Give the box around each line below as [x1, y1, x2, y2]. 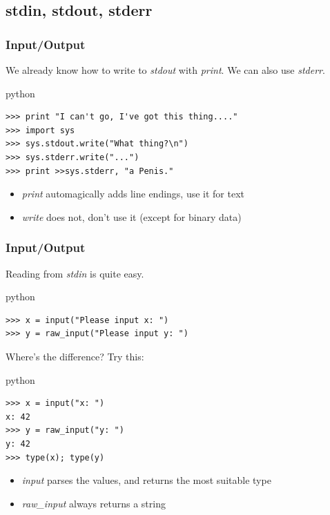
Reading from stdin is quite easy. [6, 266, 144, 280]
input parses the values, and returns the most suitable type [21, 473, 271, 487]
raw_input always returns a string [21, 496, 166, 510]
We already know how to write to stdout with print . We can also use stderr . [6, 63, 325, 77]
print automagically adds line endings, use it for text [21, 186, 245, 201]
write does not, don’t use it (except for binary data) [21, 209, 242, 224]
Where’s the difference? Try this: [6, 349, 144, 363]
